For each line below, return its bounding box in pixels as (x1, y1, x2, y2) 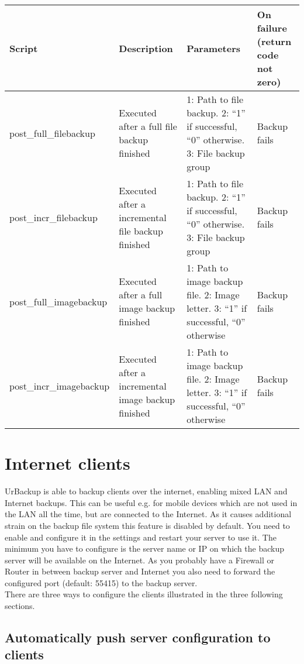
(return (257, 35, 292, 48)
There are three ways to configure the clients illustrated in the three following (5, 588, 283, 600)
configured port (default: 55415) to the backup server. (5, 576, 198, 589)
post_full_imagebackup (9, 294, 108, 308)
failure (257, 21, 287, 35)
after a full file (119, 119, 177, 133)
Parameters (186, 41, 241, 55)
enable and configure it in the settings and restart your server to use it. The (5, 531, 277, 543)
